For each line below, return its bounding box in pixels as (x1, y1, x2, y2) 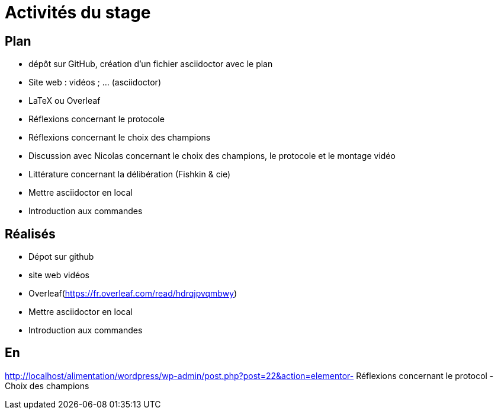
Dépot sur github (28, 251, 94, 262)
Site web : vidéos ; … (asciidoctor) (28, 77, 161, 88)
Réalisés (5, 226, 56, 241)
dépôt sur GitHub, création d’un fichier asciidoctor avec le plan (28, 59, 273, 69)
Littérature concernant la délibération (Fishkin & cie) (28, 169, 231, 180)
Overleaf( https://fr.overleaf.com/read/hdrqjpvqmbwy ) (28, 288, 237, 299)
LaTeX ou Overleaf (28, 95, 101, 106)
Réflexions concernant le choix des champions (28, 132, 211, 143)
